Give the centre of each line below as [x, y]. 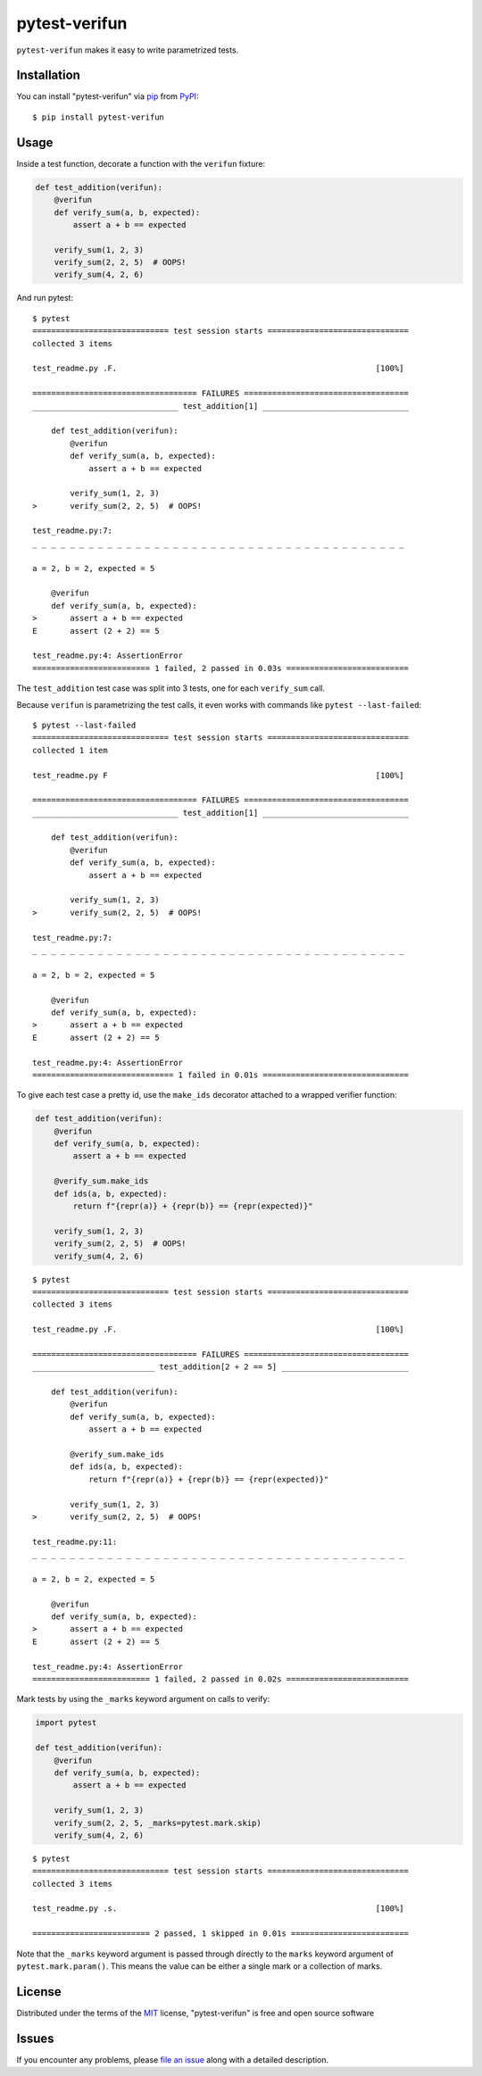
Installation [48, 75]
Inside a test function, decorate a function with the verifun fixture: [141, 163]
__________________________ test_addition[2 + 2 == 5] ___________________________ [221, 1367]
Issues [35, 2038]
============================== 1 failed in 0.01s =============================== [221, 1075]
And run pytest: [45, 298]
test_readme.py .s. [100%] [218, 1909]
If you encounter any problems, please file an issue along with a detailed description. [173, 2059]
